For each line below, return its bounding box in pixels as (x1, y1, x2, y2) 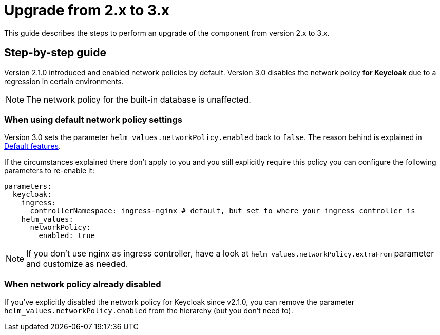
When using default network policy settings (4, 114, 182, 125)
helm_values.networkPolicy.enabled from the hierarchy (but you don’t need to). (4, 306, 293, 316)
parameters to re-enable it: (4, 166, 95, 175)
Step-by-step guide (4, 46, 107, 60)
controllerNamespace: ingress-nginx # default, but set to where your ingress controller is (30, 207, 415, 215)
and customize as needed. (26, 259, 128, 269)
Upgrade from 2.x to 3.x (4, 2, 170, 19)
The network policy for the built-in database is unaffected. (26, 94, 251, 105)
